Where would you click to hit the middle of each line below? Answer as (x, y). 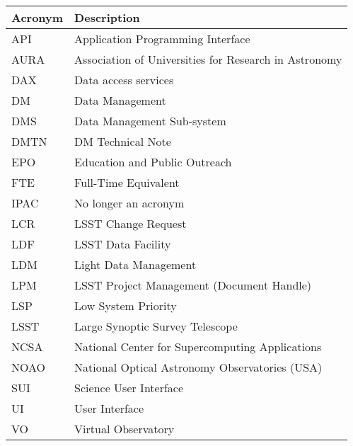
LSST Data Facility (123, 244)
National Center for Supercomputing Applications (198, 347)
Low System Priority (126, 305)
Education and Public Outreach (153, 162)
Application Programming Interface (162, 39)
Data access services (124, 80)
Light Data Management (135, 264)
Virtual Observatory (125, 429)
